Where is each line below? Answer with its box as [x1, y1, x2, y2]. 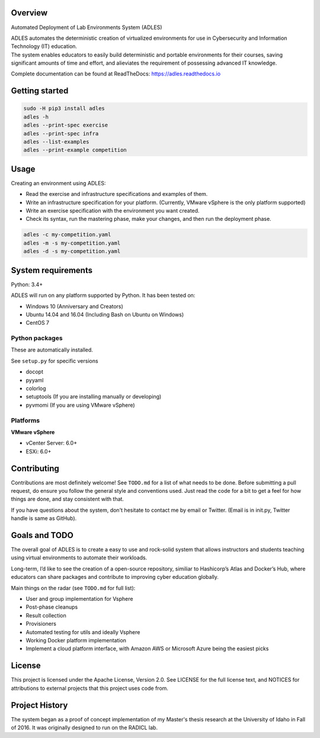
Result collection [25, 612, 66, 619]
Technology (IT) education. [11, 43, 77, 50]
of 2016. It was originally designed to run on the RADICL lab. [11, 724, 158, 731]
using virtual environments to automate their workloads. [11, 554, 148, 561]
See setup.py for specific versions [11, 357, 98, 365]
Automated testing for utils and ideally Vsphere [25, 628, 140, 635]
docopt [25, 368, 44, 375]
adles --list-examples [23, 138, 89, 145]
